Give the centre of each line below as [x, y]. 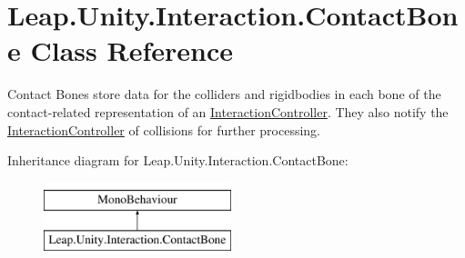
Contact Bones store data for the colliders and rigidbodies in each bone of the [224, 94]
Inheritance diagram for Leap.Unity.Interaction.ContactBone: [178, 160]
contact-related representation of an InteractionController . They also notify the [228, 111]
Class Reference [131, 50]
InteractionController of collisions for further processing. [164, 129]
